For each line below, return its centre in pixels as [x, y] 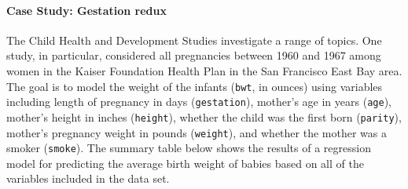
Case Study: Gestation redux [86, 10]
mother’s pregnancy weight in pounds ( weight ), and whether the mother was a [197, 132]
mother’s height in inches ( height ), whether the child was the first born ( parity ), [204, 116]
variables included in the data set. [88, 178]
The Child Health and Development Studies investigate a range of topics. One [194, 40]
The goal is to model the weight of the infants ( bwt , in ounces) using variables [195, 86]
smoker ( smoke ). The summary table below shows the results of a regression [189, 148]
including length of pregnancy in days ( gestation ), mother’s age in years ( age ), [199, 102]
